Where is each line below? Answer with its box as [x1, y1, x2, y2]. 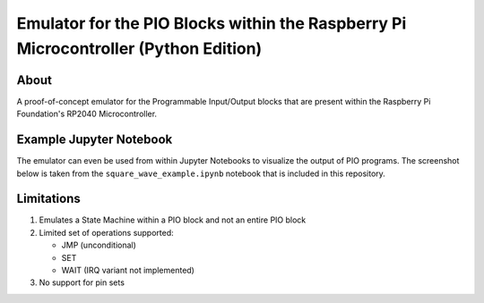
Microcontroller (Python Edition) [16, 38, 263, 58]
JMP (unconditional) [61, 240, 136, 250]
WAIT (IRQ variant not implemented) [61, 265, 194, 276]
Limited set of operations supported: [39, 227, 174, 238]
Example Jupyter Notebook [16, 132, 173, 147]
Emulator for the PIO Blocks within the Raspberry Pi [16, 13, 407, 33]
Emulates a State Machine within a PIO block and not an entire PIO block [39, 215, 307, 225]
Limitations [16, 191, 81, 206]
